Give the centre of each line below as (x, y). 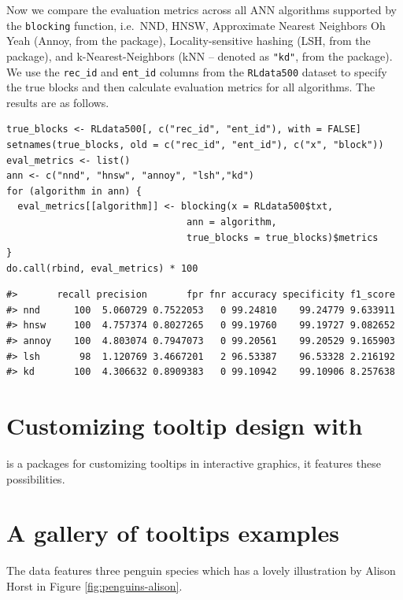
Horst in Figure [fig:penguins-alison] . (94, 585)
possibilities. (36, 478)
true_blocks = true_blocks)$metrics (283, 237)
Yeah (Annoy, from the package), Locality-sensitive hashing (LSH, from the (189, 41)
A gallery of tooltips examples (173, 533)
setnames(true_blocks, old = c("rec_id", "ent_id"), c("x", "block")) (195, 144)
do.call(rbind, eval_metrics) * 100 (102, 268)
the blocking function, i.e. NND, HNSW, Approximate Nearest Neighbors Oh (196, 25)
